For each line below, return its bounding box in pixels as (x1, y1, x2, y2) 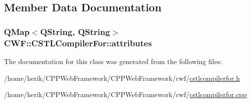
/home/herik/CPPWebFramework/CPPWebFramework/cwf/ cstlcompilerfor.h (4, 72, 240, 83)
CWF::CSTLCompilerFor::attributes (4, 36, 152, 49)
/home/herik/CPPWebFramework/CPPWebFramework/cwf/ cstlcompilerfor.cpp (4, 89, 247, 100)
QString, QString (40, 25, 110, 37)
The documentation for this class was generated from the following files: (4, 56, 222, 66)
